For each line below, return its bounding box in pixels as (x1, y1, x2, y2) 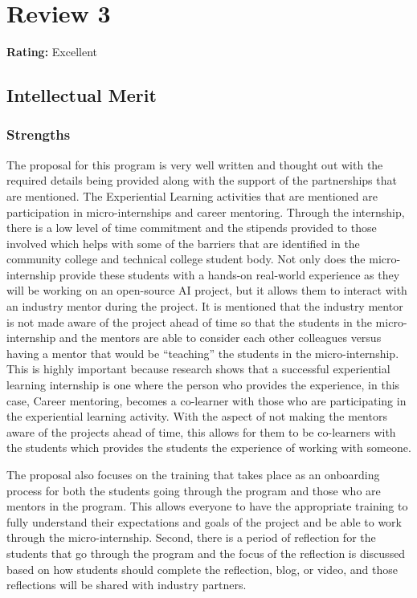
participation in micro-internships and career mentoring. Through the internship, (6, 203, 405, 220)
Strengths (6, 124, 71, 144)
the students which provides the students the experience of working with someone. (6, 439, 411, 456)
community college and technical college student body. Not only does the (6, 250, 366, 267)
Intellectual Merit (6, 83, 157, 108)
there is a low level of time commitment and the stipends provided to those (6, 219, 377, 236)
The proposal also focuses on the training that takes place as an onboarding (6, 466, 380, 482)
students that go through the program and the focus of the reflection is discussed (6, 544, 406, 561)
